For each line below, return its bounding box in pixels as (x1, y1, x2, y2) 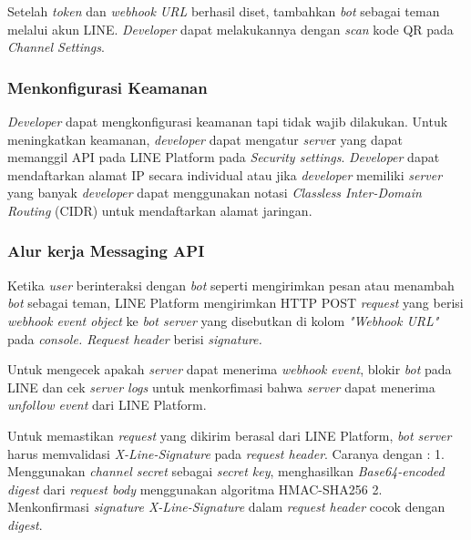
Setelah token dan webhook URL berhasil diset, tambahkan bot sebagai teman (7, 2, 440, 20)
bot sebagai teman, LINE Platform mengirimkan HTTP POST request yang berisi (7, 293, 464, 312)
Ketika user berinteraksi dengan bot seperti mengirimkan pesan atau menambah (7, 275, 455, 294)
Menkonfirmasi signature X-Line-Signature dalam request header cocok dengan (7, 497, 445, 516)
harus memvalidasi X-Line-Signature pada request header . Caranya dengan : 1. (7, 443, 445, 463)
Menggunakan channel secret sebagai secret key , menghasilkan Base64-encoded (7, 462, 445, 481)
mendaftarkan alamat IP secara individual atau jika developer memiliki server (7, 165, 443, 184)
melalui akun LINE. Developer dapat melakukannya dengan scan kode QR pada (7, 19, 454, 38)
